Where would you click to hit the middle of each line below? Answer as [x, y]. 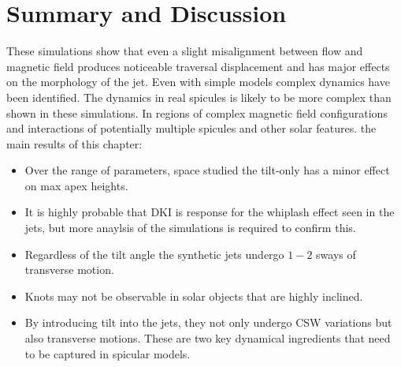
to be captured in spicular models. [108, 353]
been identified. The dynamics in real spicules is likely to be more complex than [199, 97]
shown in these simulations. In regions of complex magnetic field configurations [197, 112]
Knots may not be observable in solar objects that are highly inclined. [194, 296]
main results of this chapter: [74, 143]
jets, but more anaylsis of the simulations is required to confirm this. [190, 228]
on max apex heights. [76, 185]
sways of [336, 254]
